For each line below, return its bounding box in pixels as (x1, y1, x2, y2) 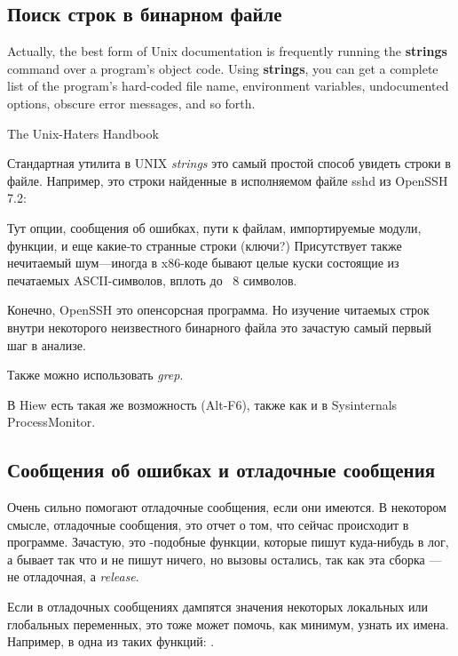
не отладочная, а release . (7, 567, 139, 586)
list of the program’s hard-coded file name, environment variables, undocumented (7, 76, 449, 95)
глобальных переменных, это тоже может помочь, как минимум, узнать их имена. (7, 614, 449, 633)
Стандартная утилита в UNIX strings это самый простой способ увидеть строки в (7, 154, 451, 172)
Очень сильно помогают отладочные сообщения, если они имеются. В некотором (7, 498, 446, 516)
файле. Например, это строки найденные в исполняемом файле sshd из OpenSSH (7, 171, 448, 189)
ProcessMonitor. (7, 412, 96, 431)
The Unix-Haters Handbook (7, 124, 159, 142)
